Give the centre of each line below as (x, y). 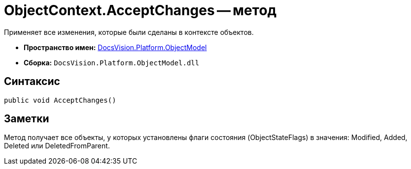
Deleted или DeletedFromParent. (57, 146)
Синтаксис (32, 82)
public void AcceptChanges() (60, 100)
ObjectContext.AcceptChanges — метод (140, 10)
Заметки (27, 119)
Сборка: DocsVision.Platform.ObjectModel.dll (112, 62)
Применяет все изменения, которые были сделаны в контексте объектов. (129, 32)
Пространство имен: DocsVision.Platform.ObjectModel (115, 47)
